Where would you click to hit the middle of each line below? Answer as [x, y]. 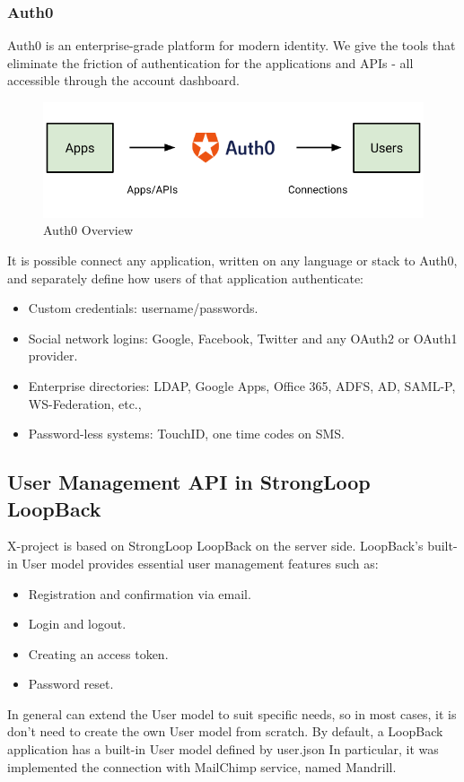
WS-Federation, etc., [85, 403]
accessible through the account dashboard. [123, 80]
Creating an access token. [98, 653]
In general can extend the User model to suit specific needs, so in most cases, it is [232, 713]
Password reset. [71, 684]
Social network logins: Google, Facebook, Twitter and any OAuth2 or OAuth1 [243, 338]
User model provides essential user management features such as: [200, 563]
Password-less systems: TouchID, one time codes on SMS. [186, 434]
